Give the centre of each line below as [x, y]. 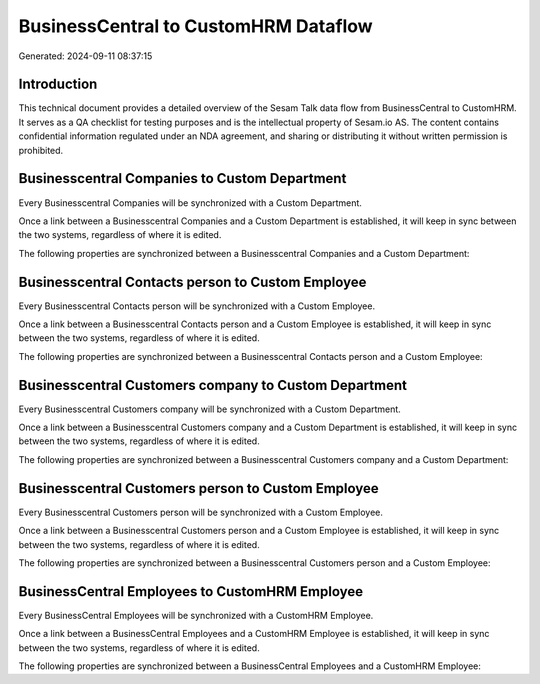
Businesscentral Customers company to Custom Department [212, 385]
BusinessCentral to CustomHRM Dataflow [196, 26]
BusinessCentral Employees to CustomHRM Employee [191, 591]
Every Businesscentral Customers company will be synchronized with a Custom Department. [210, 409]
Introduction [58, 84]
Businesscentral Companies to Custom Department [182, 178]
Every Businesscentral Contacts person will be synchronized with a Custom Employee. [196, 306]
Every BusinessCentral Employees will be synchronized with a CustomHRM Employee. [196, 615]
